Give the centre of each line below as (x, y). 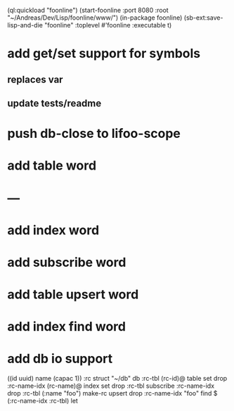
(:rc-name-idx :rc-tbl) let (43, 401)
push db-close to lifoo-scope (94, 134)
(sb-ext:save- (203, 18)
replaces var (35, 79)
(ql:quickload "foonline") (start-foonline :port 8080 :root (88, 10)
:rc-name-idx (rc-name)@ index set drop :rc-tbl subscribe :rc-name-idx (111, 386)
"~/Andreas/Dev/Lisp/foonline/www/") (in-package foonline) (95, 18)
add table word (52, 166)
